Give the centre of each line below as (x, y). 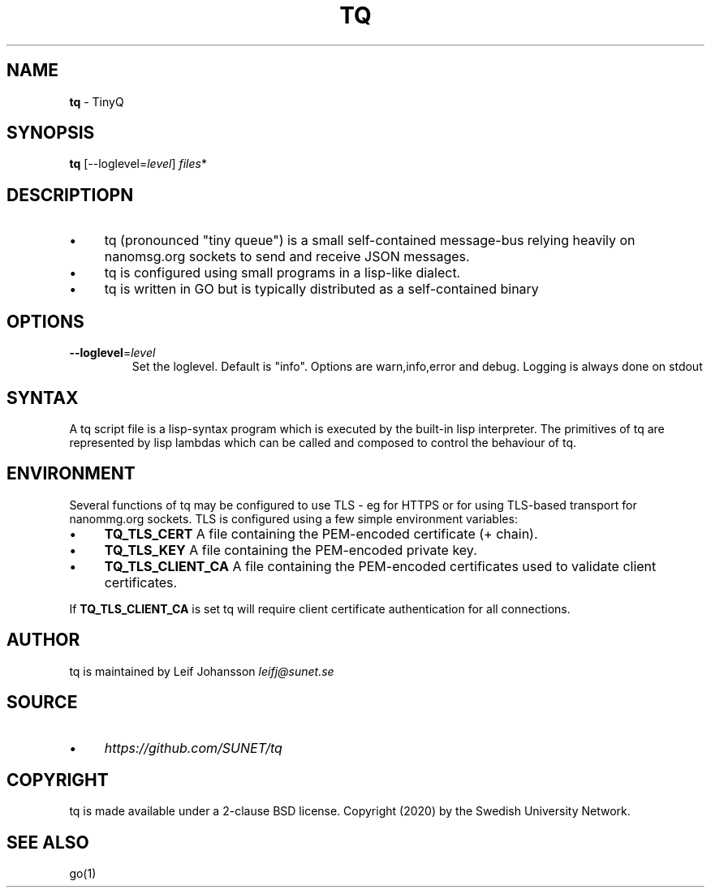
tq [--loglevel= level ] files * (138, 164)
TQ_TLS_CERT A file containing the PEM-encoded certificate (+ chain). (321, 533)
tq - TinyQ (97, 101)
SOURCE (42, 703)
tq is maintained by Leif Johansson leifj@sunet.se (202, 671)
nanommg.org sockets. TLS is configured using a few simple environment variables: (293, 518)
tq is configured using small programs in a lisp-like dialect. (282, 273)
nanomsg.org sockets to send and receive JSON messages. (287, 257)
